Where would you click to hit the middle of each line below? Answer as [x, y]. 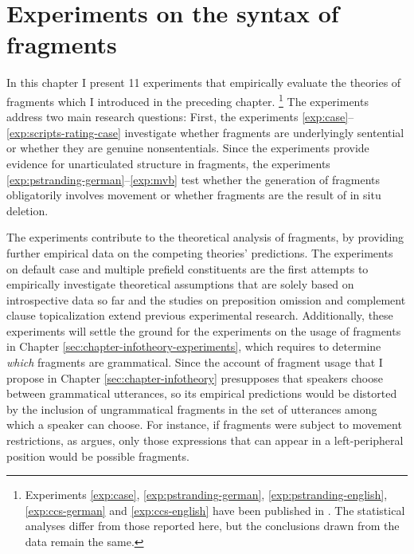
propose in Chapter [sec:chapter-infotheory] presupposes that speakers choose [195, 377]
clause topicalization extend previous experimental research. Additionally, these [200, 315]
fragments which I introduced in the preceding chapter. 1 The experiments [187, 100]
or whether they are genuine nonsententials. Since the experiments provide [188, 148]
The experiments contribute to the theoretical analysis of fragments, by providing [205, 237]
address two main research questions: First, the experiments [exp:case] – [180, 117]
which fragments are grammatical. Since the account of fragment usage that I [195, 362]
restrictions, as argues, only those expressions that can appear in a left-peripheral [205, 440]
